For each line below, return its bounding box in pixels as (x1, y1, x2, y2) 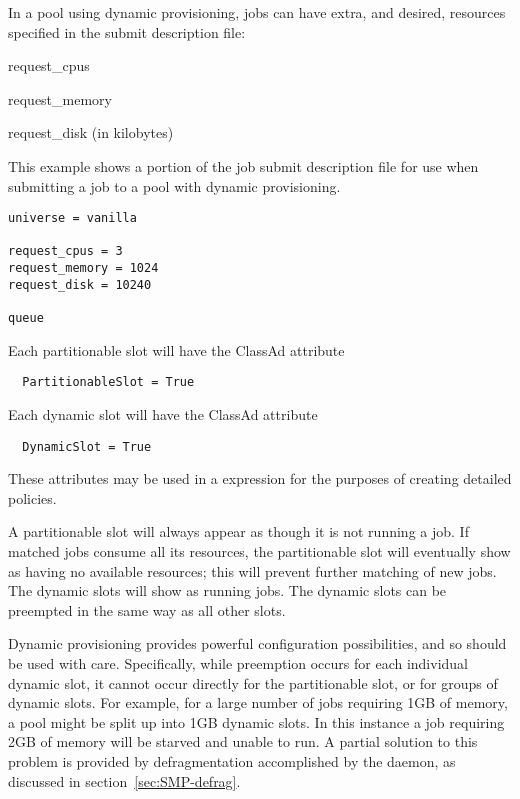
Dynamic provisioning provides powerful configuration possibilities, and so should (8, 633, 507, 654)
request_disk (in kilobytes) (8, 122, 174, 143)
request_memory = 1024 (8, 261, 159, 276)
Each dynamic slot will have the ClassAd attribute (8, 404, 318, 424)
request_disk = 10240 (8, 277, 152, 292)
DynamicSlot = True (22, 439, 152, 454)
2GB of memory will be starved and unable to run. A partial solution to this (8, 731, 478, 752)
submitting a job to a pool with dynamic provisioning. (8, 175, 341, 196)
